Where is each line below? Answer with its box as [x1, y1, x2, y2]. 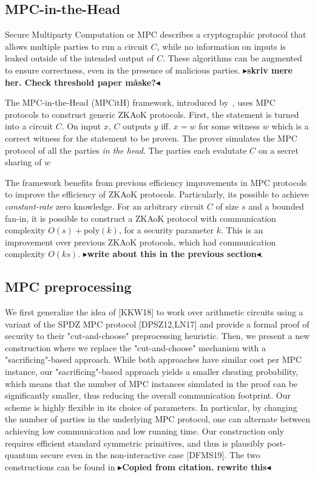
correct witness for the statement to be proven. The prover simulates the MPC [5, 131, 297, 144]
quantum [5, 448, 38, 461]
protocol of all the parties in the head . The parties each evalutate [5, 143, 247, 156]
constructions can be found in [5, 460, 115, 473]
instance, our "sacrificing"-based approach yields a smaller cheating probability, [5, 365, 299, 378]
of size [215, 199, 239, 212]
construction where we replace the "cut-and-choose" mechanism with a [5, 341, 266, 354]
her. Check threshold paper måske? [5, 75, 156, 88]
